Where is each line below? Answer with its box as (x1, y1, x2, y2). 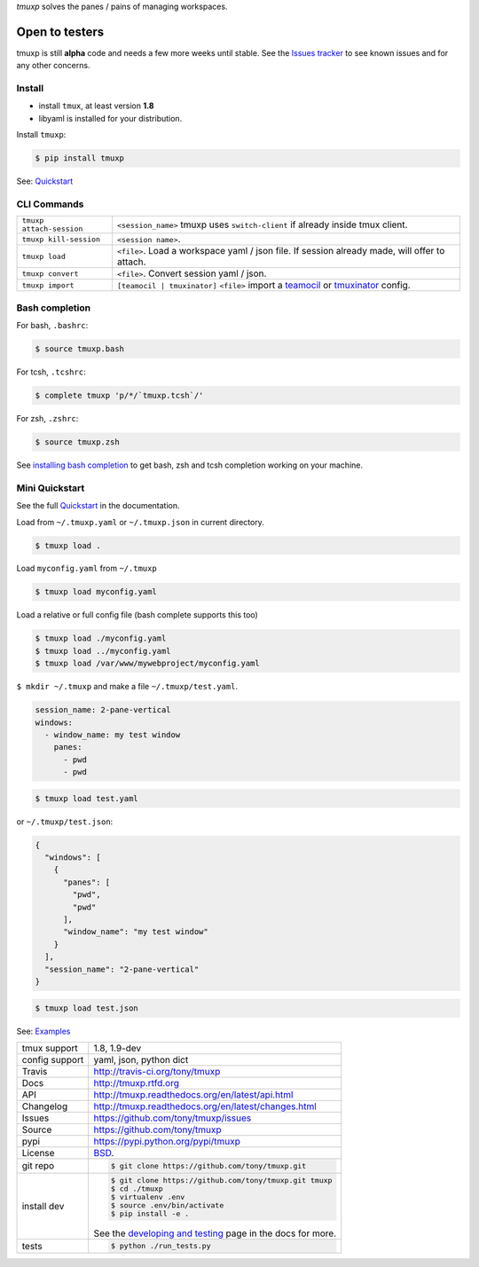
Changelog (21, 1100, 68, 1113)
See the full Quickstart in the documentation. (16, 500, 181, 511)
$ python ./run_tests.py (111, 1241, 212, 1251)
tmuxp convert (21, 269, 79, 279)
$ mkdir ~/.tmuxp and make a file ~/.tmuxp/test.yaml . (16, 681, 239, 692)
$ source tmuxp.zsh (35, 437, 120, 447)
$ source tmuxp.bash (35, 344, 124, 354)
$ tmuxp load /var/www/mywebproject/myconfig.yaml (35, 658, 261, 669)
